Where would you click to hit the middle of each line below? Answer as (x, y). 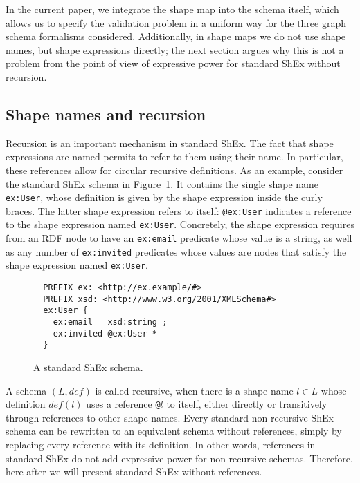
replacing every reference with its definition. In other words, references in (161, 445)
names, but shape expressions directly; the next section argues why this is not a (175, 49)
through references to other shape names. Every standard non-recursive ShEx (170, 417)
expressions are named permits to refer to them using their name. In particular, (174, 157)
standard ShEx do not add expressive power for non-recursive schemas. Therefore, (179, 458)
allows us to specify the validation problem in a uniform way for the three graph (176, 22)
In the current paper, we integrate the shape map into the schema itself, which (172, 9)
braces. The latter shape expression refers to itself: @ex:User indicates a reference (179, 210)
